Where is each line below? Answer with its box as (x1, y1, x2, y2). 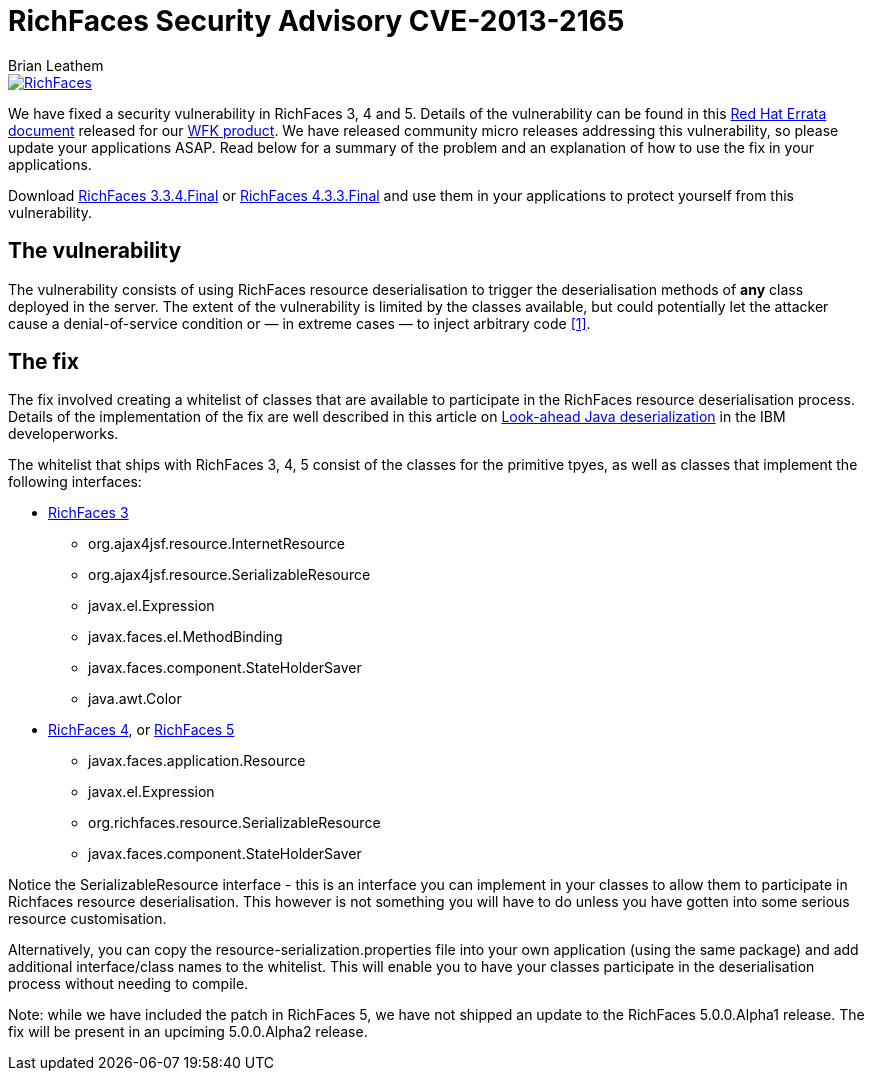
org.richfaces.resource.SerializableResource (88, 814, 381, 832)
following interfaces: (8, 473, 142, 491)
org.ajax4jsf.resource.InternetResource (88, 535, 345, 553)
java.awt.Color (88, 690, 182, 708)
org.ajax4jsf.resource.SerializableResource (88, 566, 371, 584)
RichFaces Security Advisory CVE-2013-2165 (8, 4, 625, 38)
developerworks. (8, 425, 119, 443)
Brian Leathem (8, 56, 104, 74)
